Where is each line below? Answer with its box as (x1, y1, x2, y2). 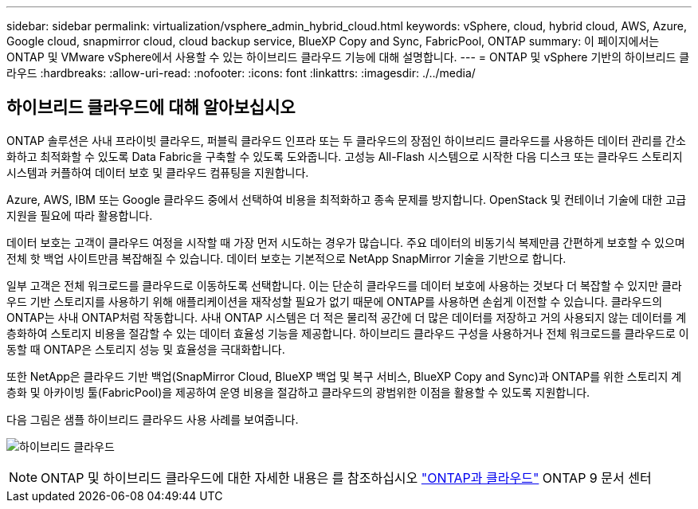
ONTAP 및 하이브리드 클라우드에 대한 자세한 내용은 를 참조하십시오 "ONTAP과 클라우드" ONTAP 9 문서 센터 (41, 469, 652, 486)
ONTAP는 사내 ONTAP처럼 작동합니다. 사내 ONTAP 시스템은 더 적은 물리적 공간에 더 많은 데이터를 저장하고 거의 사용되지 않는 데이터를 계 (6, 310, 687, 324)
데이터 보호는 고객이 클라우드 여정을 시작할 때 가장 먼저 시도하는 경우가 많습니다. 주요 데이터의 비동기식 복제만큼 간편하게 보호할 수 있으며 (6, 235, 685, 249)
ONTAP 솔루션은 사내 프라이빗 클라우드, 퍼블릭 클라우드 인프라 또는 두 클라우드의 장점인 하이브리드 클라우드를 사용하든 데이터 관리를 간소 (6, 133, 686, 147)
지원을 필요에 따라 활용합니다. (6, 208, 153, 222)
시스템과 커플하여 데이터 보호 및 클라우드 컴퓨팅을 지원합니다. (6, 165, 309, 179)
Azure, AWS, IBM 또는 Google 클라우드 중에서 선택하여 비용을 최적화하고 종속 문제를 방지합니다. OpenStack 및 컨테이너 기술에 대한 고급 (6, 192, 687, 206)
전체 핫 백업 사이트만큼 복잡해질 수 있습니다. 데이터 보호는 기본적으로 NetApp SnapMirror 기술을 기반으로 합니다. (6, 251, 567, 265)
